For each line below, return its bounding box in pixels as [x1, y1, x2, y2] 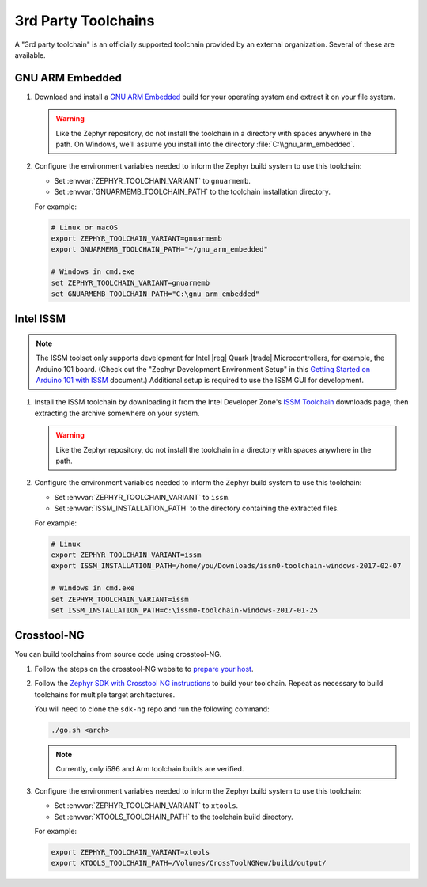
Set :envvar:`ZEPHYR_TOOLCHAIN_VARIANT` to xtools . [54, 801, 239, 810]
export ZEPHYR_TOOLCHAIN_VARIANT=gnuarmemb [51, 233, 223, 243]
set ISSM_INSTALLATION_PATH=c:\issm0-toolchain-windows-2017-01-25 [51, 605, 319, 615]
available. [14, 50, 47, 59]
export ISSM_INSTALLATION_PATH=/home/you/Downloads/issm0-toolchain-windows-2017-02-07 [51, 562, 402, 570]
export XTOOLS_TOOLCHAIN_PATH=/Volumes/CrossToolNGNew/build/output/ [51, 859, 327, 868]
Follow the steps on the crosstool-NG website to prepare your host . [34, 664, 254, 673]
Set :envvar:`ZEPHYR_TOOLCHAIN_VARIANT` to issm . [54, 492, 230, 502]
